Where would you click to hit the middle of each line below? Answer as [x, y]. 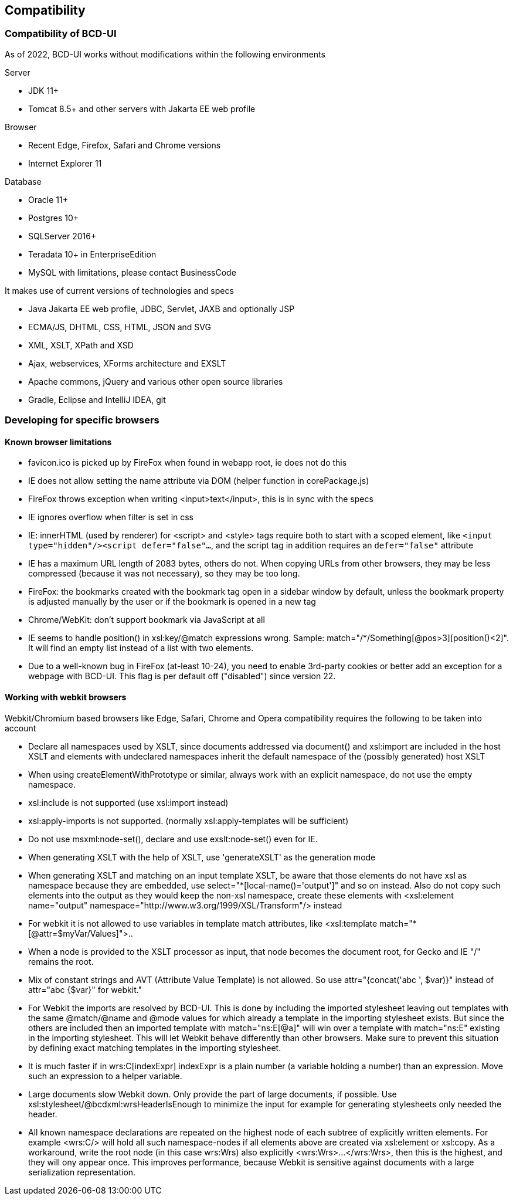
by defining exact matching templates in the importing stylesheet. [155, 1048]
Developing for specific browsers [82, 420]
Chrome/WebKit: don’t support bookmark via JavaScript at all [147, 620]
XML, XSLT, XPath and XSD [81, 345]
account [21, 728]
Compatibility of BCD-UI [61, 34]
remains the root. [61, 961]
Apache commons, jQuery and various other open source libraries [156, 381]
